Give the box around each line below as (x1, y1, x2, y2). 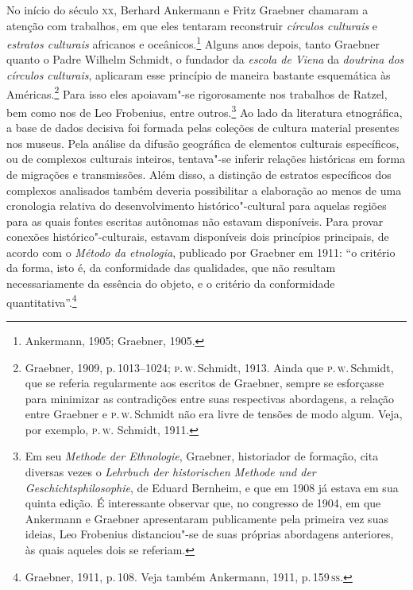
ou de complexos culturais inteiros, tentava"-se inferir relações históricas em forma (6, 150, 406, 167)
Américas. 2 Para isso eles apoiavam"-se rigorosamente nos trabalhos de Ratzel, (6, 83, 388, 102)
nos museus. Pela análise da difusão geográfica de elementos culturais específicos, (6, 134, 399, 151)
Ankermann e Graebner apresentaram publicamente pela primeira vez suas (25, 510, 388, 526)
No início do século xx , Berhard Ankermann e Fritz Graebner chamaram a (6, 2, 369, 17)
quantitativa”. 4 (6, 291, 77, 310)
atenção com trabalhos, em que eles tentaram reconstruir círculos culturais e (6, 17, 378, 33)
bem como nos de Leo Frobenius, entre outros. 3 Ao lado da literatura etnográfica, (6, 101, 403, 120)
